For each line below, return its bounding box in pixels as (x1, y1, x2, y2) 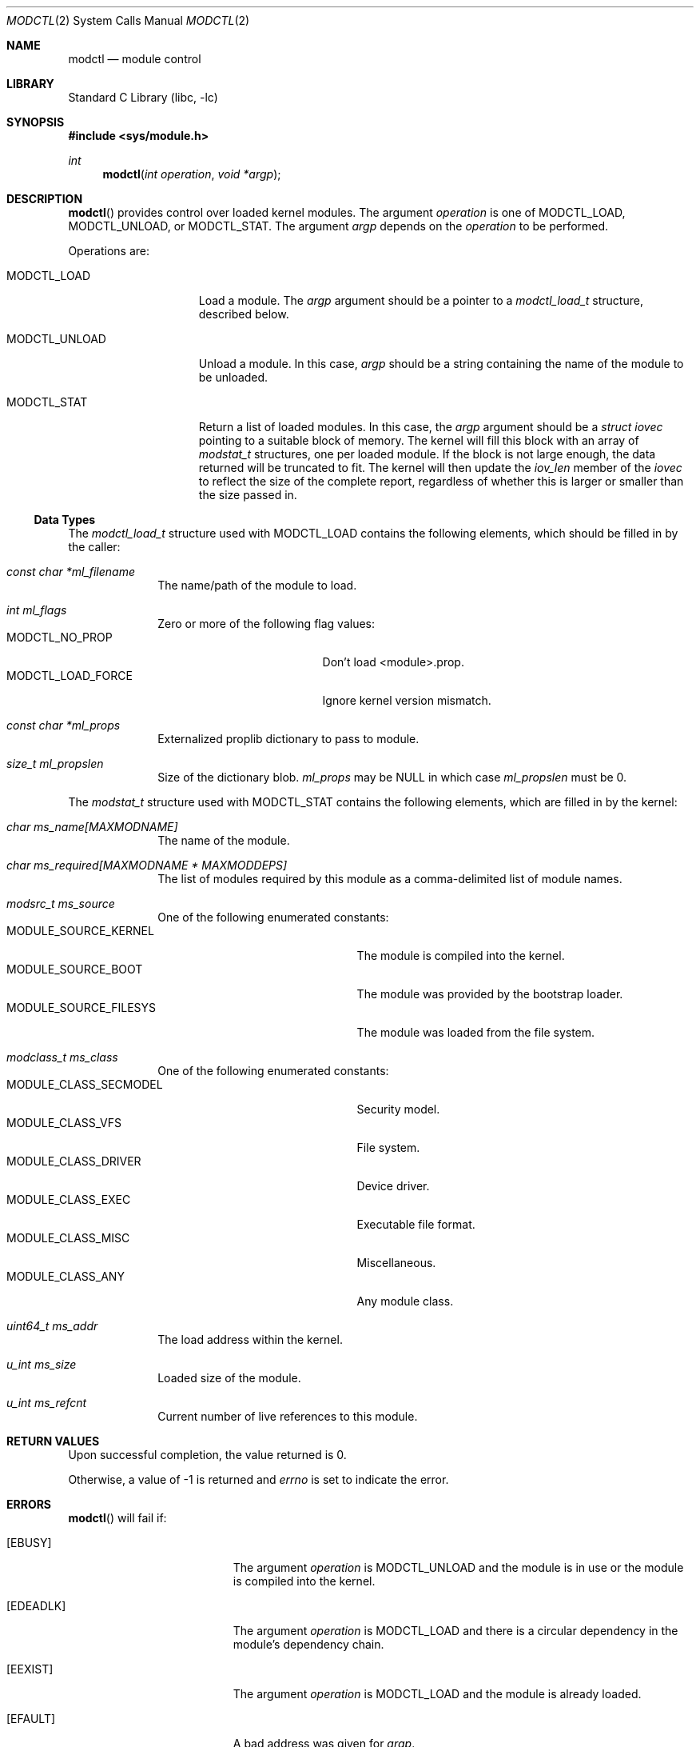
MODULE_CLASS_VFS (6, 1116, 121, 1129)
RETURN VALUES (6, 1434, 100, 1448)
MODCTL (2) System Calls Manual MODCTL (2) (6, 14, 250, 27)
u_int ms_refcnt (6, 1396, 87, 1409)
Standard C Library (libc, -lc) (68, 90, 218, 104)
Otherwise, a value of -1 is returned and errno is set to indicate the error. (68, 1473, 449, 1486)
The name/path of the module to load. (157, 578, 357, 592)
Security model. (356, 1102, 440, 1116)
